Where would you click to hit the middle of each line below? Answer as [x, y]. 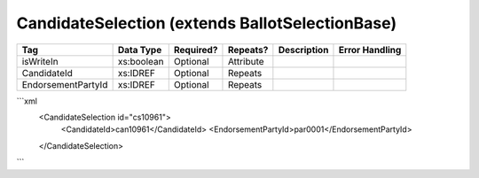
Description [303, 50]
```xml [27, 101]
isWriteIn [40, 61]
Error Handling [370, 50]
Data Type [140, 50]
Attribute [246, 61]
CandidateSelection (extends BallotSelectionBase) [207, 23]
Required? [196, 50]
